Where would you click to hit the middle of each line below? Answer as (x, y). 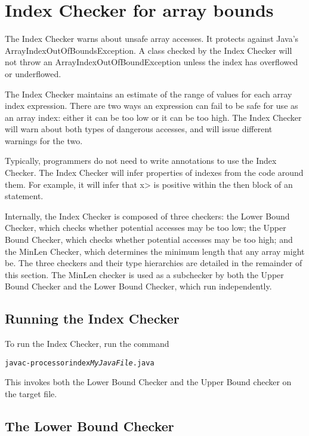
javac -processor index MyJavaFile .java (80, 363)
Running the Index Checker (92, 318)
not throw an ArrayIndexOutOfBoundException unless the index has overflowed (152, 62)
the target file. (31, 394)
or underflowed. (33, 73)
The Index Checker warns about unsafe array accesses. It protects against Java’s (152, 39)
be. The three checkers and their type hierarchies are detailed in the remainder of (154, 263)
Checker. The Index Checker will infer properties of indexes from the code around (154, 173)
